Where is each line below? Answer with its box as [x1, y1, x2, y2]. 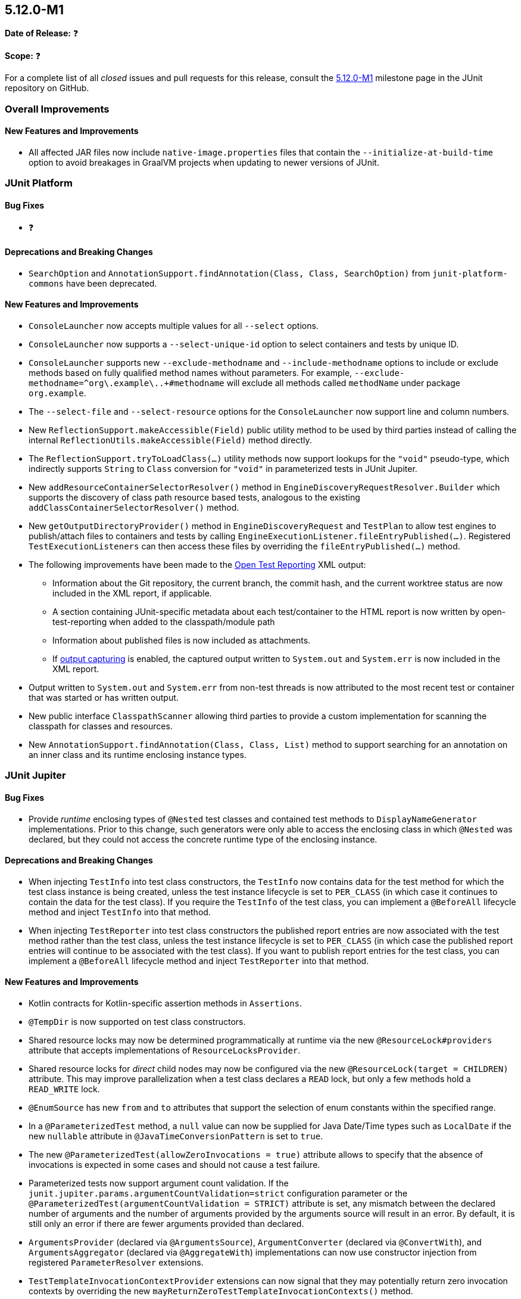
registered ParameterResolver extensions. [29, 1257, 204, 1268]
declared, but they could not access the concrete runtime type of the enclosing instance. [29, 834, 378, 844]
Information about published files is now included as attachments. [52, 635, 311, 646]
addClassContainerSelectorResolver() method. [29, 502, 239, 513]
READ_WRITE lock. [29, 1084, 100, 1095]
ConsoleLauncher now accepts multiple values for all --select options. [29, 321, 319, 331]
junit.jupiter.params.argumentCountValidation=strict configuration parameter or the [29, 1188, 408, 1199]
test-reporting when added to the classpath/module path [52, 617, 275, 627]
